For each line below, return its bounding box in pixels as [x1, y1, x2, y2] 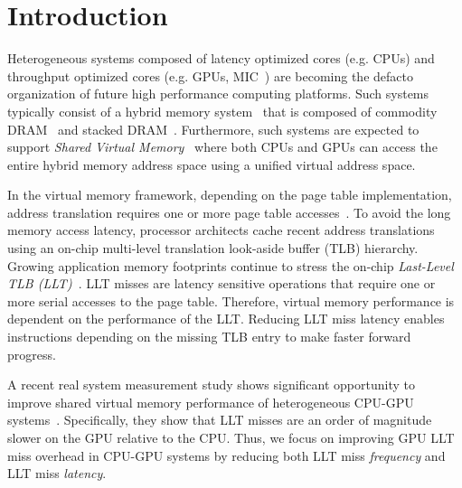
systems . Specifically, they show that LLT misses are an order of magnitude [7, 410, 432, 429]
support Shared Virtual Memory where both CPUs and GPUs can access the [7, 137, 438, 156]
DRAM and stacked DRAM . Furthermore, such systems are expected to [7, 119, 420, 138]
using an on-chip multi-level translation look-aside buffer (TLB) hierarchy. [7, 239, 419, 258]
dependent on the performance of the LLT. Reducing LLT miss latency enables [7, 309, 445, 328]
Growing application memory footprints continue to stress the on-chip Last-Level [7, 256, 454, 275]
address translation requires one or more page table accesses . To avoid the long [7, 202, 451, 221]
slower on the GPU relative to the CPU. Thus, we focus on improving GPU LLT [7, 428, 455, 446]
